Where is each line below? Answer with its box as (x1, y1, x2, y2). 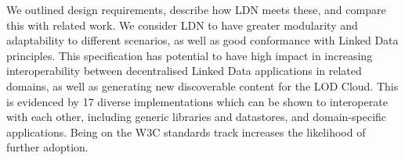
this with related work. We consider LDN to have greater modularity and (6, 16, 358, 33)
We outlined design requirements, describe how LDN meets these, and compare (6, 2, 386, 17)
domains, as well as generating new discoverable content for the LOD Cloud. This (6, 77, 399, 94)
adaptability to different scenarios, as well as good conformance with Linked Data (6, 32, 399, 48)
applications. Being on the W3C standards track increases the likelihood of (6, 123, 366, 140)
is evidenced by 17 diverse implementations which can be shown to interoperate (6, 93, 388, 109)
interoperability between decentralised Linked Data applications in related (6, 62, 362, 79)
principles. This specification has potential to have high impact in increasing (6, 47, 373, 63)
